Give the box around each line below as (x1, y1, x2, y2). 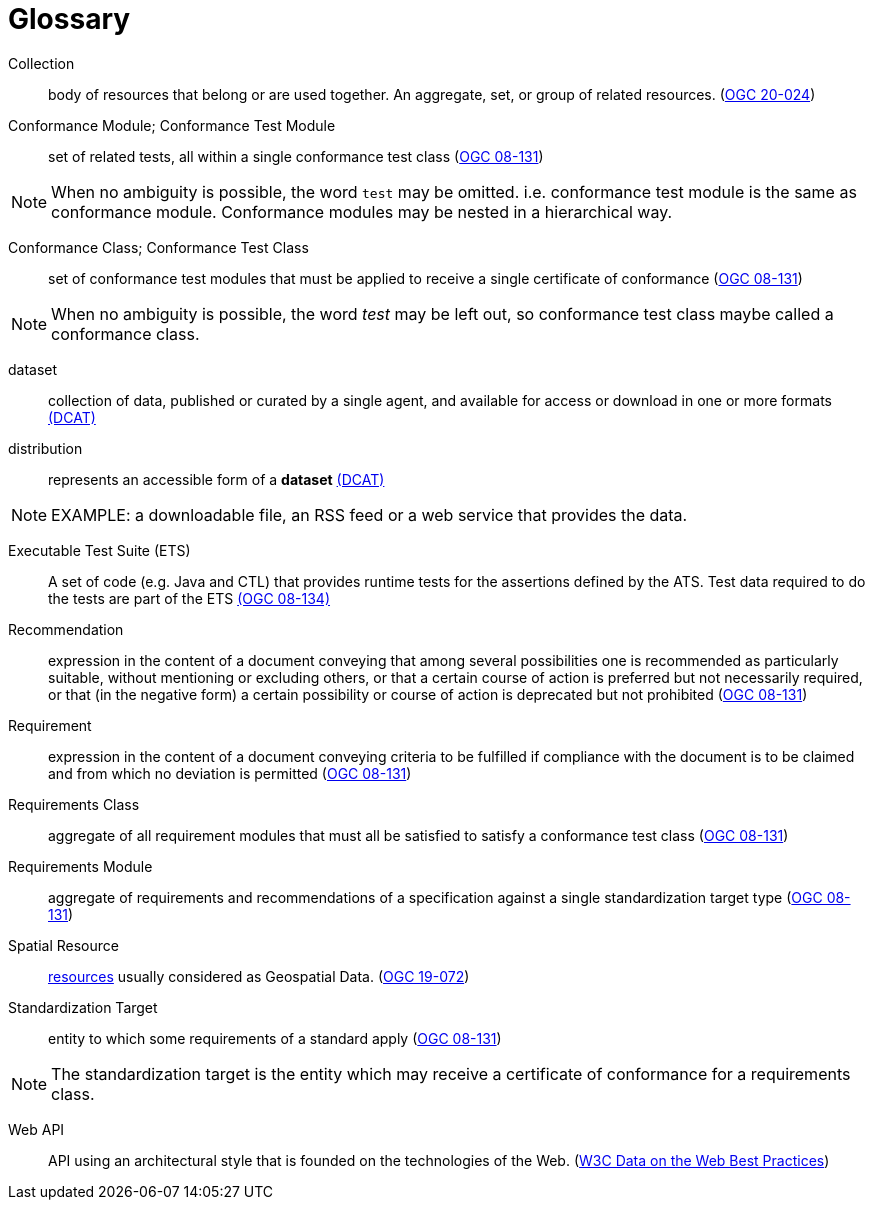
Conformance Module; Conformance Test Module (8, 116, 336, 134)
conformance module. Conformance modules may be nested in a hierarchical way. (51, 201, 673, 222)
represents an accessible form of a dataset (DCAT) (48, 470, 385, 488)
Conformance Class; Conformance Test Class (8, 238, 309, 256)
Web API (8, 1120, 65, 1138)
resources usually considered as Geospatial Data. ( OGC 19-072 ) (48, 967, 470, 985)
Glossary (8, 2, 131, 36)
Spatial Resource (8, 936, 119, 954)
